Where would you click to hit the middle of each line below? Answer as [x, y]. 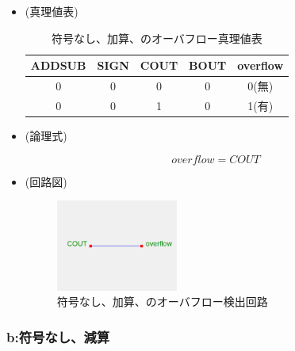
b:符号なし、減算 [58, 336]
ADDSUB [58, 65]
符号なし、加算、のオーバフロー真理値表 [157, 38]
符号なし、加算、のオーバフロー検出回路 [162, 301]
